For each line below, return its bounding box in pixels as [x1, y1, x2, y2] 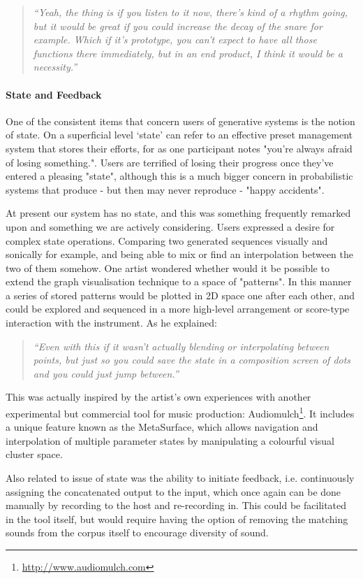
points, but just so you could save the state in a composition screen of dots [33, 352, 351, 367]
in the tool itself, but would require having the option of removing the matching [6, 511, 348, 526]
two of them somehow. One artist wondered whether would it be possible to [6, 260, 329, 275]
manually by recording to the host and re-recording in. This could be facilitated [6, 498, 347, 513]
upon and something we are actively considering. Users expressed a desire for [6, 219, 335, 234]
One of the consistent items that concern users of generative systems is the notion [6, 113, 355, 128]
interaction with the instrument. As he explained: [6, 315, 217, 330]
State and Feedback [6, 87, 102, 101]
